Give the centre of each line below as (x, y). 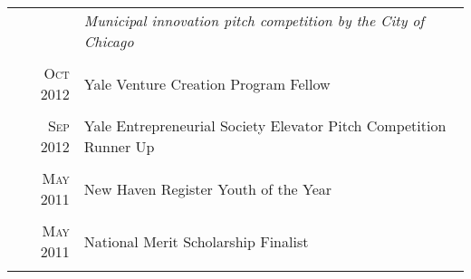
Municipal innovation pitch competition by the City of (254, 20)
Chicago (109, 41)
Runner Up (119, 146)
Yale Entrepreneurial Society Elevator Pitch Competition (265, 125)
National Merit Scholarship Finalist (196, 241)
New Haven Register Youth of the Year (208, 188)
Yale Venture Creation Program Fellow (207, 83)
